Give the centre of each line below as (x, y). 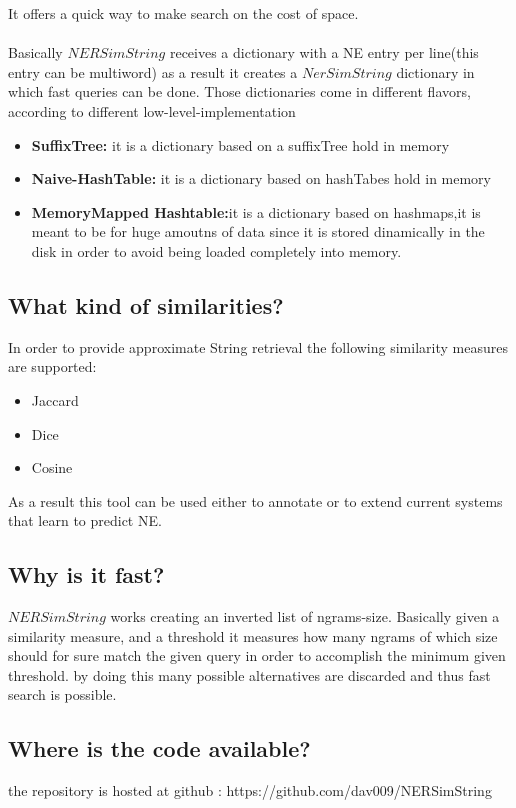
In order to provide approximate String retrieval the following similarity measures (258, 346)
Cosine (52, 467)
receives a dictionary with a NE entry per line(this (324, 52)
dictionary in (435, 71)
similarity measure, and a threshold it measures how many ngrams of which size (253, 635)
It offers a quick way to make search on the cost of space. (183, 13)
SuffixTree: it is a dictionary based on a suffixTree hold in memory (240, 144)
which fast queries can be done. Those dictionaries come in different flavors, (239, 91)
